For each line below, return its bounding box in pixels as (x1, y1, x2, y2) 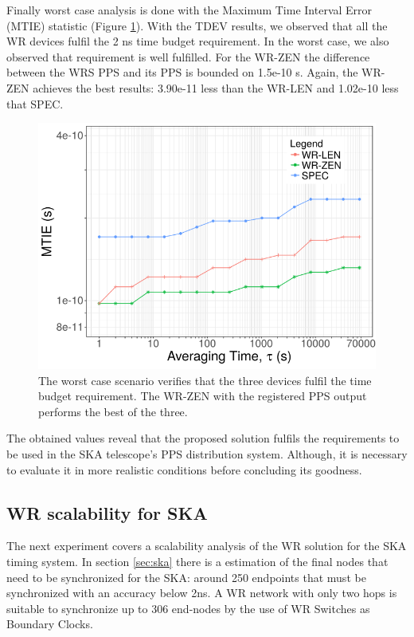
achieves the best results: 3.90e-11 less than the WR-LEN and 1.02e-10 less (33, 79, 399, 96)
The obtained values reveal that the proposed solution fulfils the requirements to (6, 430, 400, 446)
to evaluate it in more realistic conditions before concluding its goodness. (6, 461, 362, 478)
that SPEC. (6, 95, 64, 112)
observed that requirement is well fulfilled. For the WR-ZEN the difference (6, 48, 370, 65)
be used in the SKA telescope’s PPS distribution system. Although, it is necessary (6, 446, 408, 462)
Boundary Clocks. (6, 615, 93, 632)
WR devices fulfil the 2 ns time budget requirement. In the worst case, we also (6, 33, 389, 49)
